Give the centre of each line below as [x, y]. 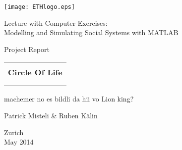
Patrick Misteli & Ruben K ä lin [51, 116]
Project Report [27, 49]
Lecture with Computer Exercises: [56, 23]
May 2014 [19, 142]
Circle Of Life [35, 72]
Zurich [14, 132]
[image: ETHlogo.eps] [40, 7]
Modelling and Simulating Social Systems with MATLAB [91, 32]
